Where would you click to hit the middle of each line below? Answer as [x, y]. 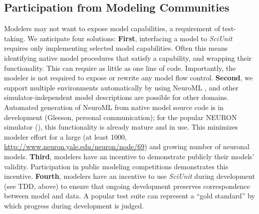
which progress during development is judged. [74, 205]
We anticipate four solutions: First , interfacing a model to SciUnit [130, 38]
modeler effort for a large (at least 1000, [65, 136]
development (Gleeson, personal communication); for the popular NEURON [120, 117]
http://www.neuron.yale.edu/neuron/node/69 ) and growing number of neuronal [127, 146]
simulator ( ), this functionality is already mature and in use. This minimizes [121, 127]
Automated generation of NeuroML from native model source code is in [114, 107]
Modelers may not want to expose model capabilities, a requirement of [112, 28]
